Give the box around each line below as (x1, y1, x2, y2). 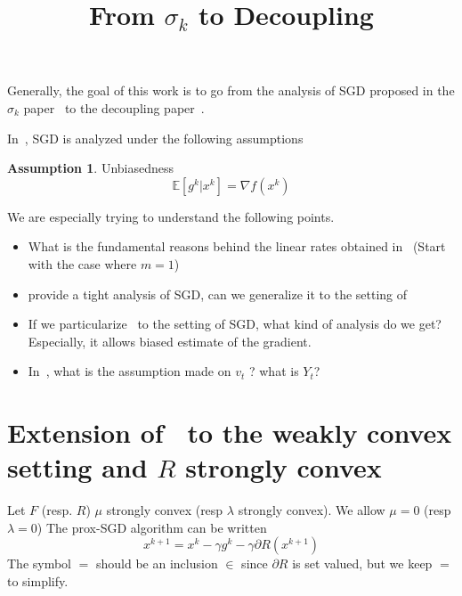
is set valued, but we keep (292, 554, 433, 573)
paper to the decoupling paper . (23, 98, 205, 117)
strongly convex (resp (106, 501, 223, 519)
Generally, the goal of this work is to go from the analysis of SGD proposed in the (7, 81, 455, 100)
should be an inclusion (96, 554, 218, 573)
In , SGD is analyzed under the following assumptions (7, 128, 304, 147)
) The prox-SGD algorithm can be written (36, 518, 267, 536)
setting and (7, 449, 148, 486)
